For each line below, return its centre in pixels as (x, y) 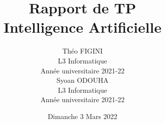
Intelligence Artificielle (82, 27)
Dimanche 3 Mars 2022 (82, 116)
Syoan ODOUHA (82, 80)
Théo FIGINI (82, 51)
